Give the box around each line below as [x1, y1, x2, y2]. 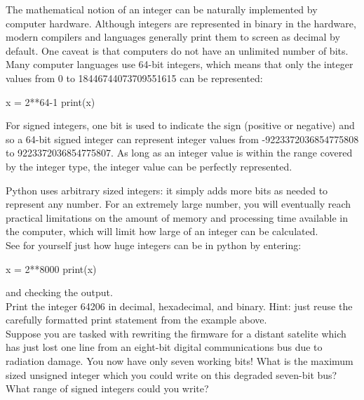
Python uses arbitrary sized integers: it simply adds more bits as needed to [6, 182, 328, 197]
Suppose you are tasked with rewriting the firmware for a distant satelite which [6, 326, 346, 340]
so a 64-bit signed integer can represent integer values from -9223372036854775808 [6, 131, 359, 146]
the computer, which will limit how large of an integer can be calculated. [6, 224, 318, 239]
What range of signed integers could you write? [6, 381, 209, 396]
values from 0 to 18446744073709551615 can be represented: [6, 70, 263, 85]
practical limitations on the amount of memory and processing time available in [6, 210, 349, 225]
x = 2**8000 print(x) [6, 261, 97, 276]
